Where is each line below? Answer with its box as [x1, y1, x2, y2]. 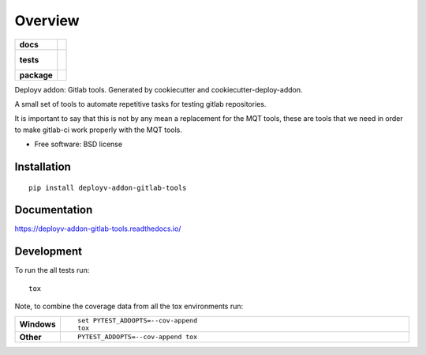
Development [14, 245, 83, 259]
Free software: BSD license [34, 139, 122, 149]
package [19, 70, 53, 81]
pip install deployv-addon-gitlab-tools [28, 183, 187, 192]
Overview [14, 12, 80, 29]
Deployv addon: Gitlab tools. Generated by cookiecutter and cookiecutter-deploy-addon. [14, 85, 303, 94]
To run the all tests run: [14, 266, 90, 275]
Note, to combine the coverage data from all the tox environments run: [14, 301, 244, 312]
